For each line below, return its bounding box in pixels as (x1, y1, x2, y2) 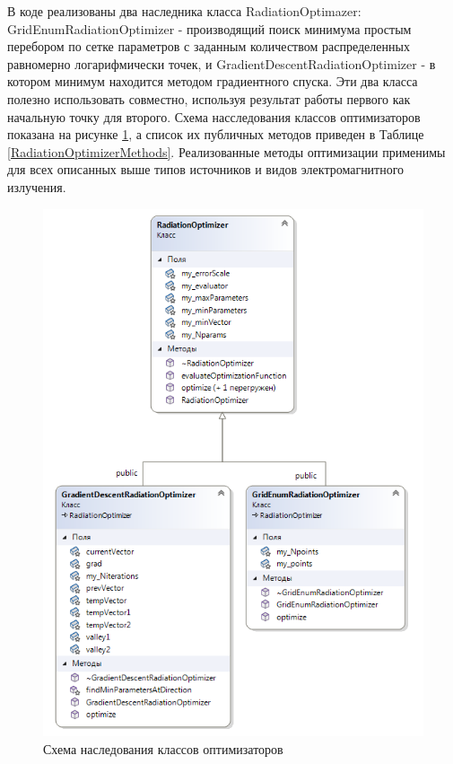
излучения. (7, 177, 66, 196)
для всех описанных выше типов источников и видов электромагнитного (7, 160, 405, 179)
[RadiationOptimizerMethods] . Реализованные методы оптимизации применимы (7, 142, 446, 161)
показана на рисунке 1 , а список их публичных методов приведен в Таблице (7, 125, 424, 144)
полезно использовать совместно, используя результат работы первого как (7, 89, 411, 108)
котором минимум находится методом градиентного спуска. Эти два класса (7, 72, 418, 91)
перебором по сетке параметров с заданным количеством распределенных (7, 37, 410, 56)
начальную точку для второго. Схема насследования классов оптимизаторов (7, 107, 421, 126)
